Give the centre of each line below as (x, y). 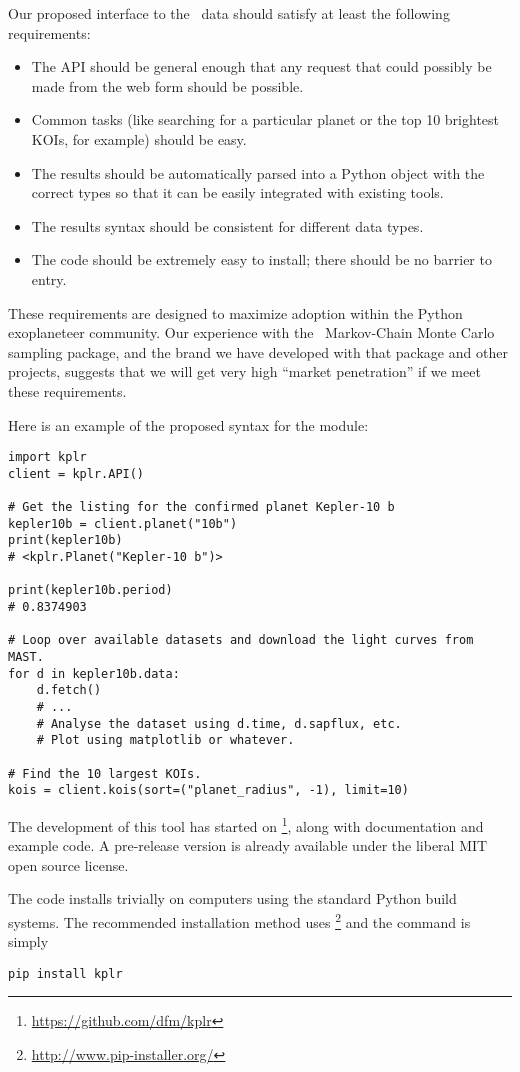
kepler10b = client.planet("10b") (123, 523)
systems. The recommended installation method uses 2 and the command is (239, 920)
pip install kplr (65, 973)
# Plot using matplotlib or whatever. (165, 740)
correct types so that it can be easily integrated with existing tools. (237, 192)
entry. (49, 278)
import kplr (47, 457)
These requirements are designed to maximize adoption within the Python (235, 312)
